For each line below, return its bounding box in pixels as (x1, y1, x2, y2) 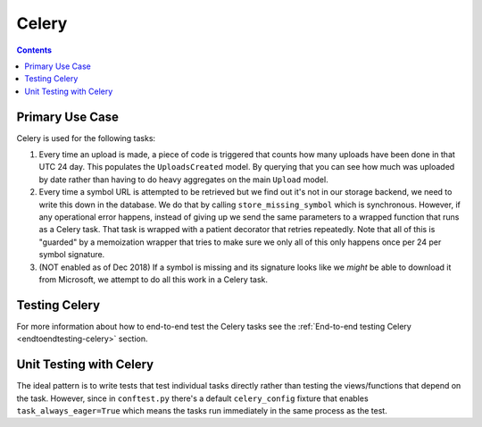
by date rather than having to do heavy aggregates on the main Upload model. (38, 174, 329, 185)
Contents (16, 45, 53, 55)
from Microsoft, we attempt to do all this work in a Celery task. (38, 273, 268, 285)
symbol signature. (38, 249, 105, 260)
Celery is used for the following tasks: (16, 132, 156, 143)
